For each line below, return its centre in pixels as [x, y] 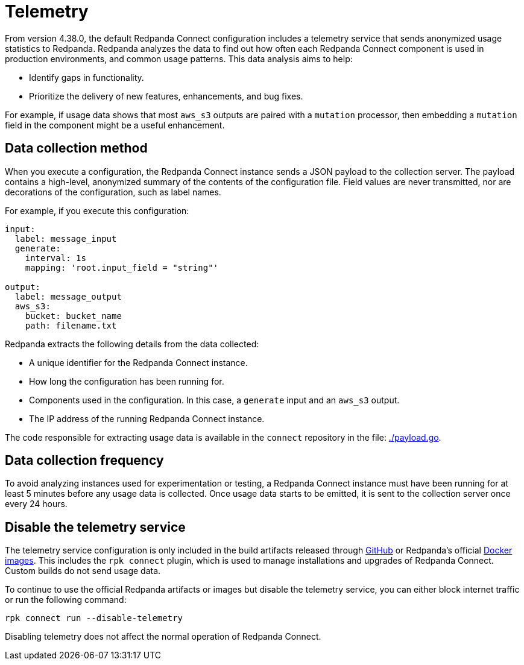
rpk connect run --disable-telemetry [94, 618]
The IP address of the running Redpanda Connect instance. [147, 418]
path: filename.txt [71, 325]
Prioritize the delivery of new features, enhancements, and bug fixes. [166, 96]
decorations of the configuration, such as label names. [113, 192]
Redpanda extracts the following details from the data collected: [132, 344]
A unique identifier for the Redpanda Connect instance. [138, 362]
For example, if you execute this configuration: [97, 210]
